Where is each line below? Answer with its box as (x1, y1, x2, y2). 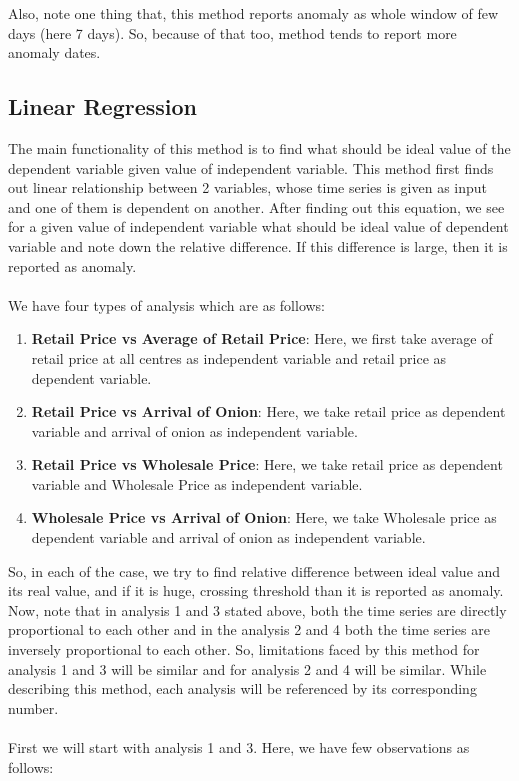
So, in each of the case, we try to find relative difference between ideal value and (8, 560, 501, 581)
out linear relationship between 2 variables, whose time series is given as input (8, 177, 487, 198)
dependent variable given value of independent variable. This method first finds (8, 157, 494, 178)
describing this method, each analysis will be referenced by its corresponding (8, 678, 477, 699)
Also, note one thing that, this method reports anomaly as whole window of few (8, 3, 498, 23)
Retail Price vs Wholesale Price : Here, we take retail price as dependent (31, 454, 503, 475)
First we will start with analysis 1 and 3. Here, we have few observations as (8, 737, 470, 758)
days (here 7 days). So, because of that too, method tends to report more (8, 22, 457, 43)
